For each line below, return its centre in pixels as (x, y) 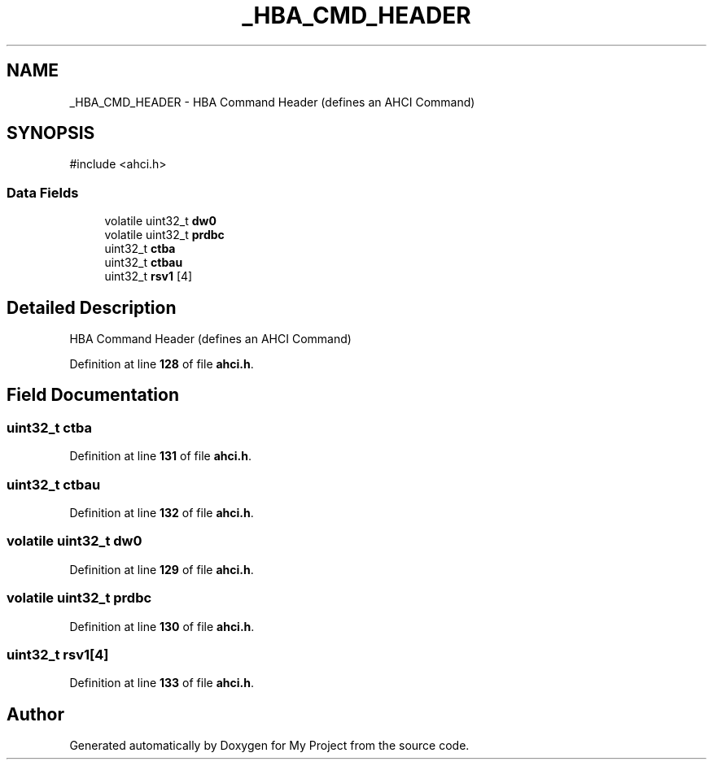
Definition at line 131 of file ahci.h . (160, 456)
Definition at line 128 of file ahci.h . (162, 364)
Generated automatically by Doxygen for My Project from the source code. (269, 746)
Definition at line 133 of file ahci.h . (162, 683)
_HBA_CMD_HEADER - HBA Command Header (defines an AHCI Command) (272, 102)
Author (35, 714)
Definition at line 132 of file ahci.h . (162, 513)
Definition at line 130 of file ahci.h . (162, 626)
